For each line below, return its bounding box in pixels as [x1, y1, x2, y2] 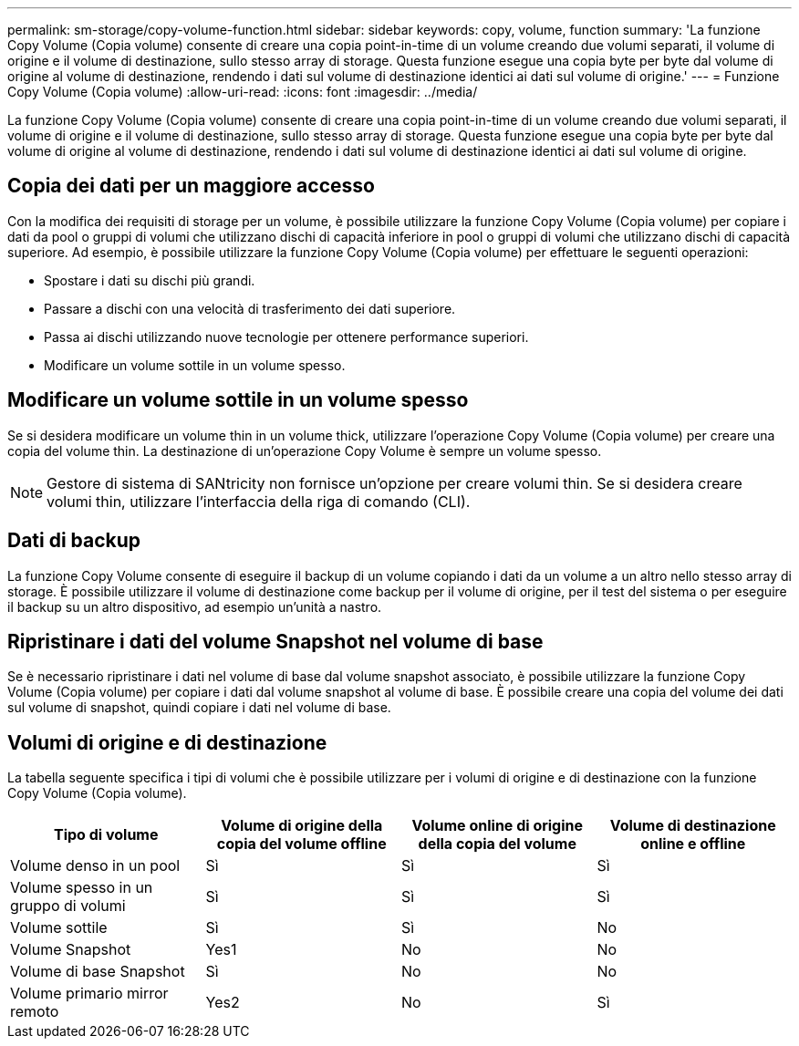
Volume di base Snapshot [10, 962, 185, 981]
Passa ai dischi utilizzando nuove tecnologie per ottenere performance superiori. [44, 328, 529, 345]
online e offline [640, 834, 746, 854]
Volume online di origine [411, 816, 584, 835]
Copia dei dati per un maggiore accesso [7, 174, 375, 198]
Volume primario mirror [10, 984, 169, 1003]
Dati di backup [7, 529, 141, 553]
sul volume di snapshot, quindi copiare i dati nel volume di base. [7, 699, 391, 716]
